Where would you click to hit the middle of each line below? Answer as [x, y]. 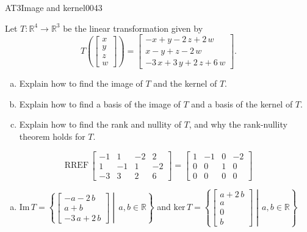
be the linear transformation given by [133, 28]
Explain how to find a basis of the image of [100, 103]
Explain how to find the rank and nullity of [100, 124]
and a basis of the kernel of [242, 103]
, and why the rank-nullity [238, 124]
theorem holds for [52, 136]
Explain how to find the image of [81, 83]
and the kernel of [185, 83]
